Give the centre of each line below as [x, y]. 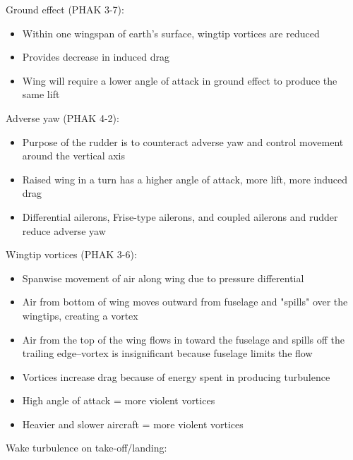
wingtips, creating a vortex [80, 315]
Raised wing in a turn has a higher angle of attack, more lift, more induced [185, 179]
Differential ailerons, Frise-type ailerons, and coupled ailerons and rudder [180, 216]
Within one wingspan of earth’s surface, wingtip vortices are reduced [171, 33]
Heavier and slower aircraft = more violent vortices [133, 424]
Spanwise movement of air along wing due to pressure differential [163, 278]
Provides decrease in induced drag [96, 57]
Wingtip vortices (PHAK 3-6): [71, 254]
